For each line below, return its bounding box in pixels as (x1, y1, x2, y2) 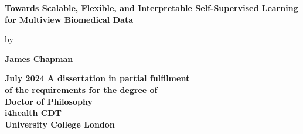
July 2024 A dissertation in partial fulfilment (5, 72, 190, 84)
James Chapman (5, 52, 73, 64)
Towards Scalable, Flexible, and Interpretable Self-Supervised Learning (5, 2, 298, 13)
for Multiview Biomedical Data (5, 13, 133, 25)
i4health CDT (5, 106, 62, 119)
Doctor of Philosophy (5, 95, 93, 107)
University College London (5, 118, 115, 130)
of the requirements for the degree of (5, 83, 158, 95)
